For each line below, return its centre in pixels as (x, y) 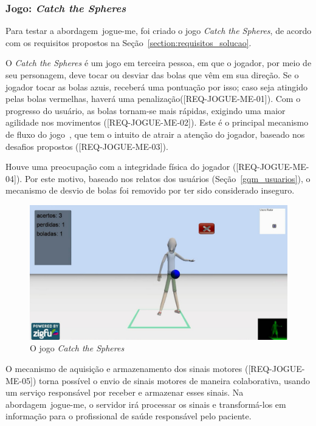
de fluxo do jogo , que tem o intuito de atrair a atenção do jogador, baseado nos (155, 134)
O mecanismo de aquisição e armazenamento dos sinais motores (124, 369)
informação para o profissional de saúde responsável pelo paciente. (129, 416)
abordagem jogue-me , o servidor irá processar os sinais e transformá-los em (146, 404)
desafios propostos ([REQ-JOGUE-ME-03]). (87, 146)
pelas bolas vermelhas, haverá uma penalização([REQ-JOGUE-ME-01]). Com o (153, 99)
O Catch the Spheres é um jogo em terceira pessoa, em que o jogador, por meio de (159, 63)
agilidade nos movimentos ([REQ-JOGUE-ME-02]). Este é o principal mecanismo (157, 122)
